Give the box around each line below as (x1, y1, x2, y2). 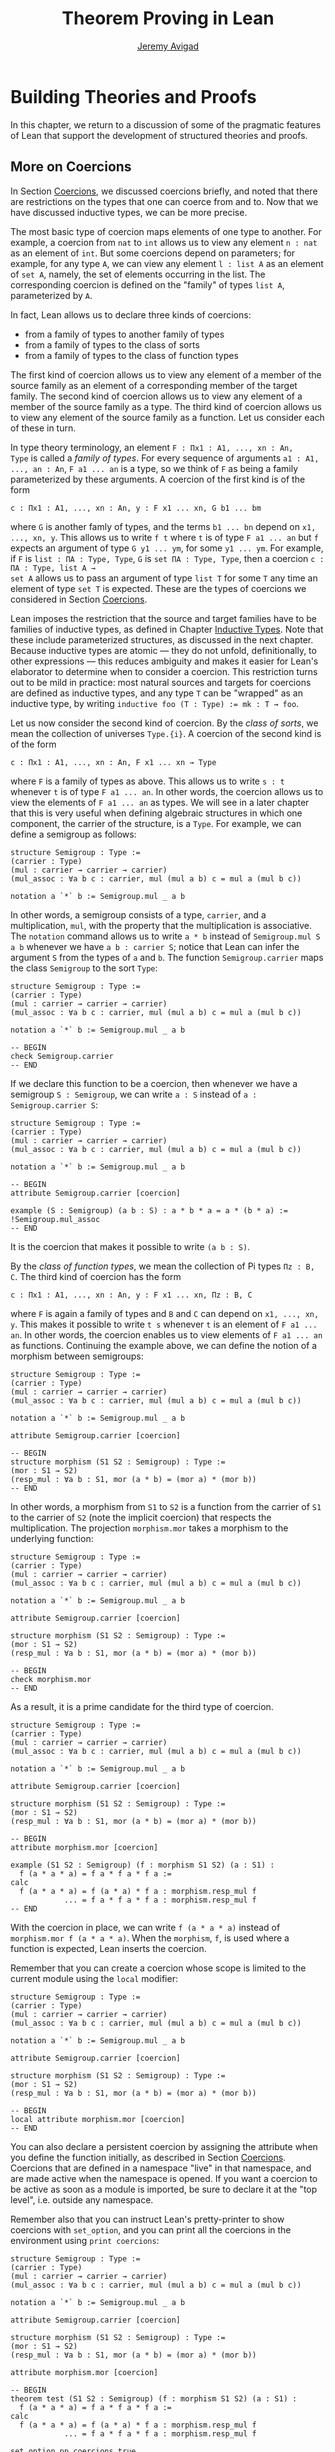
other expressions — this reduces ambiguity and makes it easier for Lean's (10, 655, 319, 667)
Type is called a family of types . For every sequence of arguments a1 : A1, (10, 452, 320, 464)
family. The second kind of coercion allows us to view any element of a (10, 390, 303, 402)
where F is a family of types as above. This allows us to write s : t (10, 775, 285, 787)
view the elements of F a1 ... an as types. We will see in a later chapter (10, 796, 310, 808)
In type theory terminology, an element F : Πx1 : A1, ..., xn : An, (10, 441, 294, 453)
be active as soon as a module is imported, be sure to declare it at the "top (10, 2183, 318, 2195)
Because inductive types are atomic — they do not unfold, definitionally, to (10, 644, 317, 656)
